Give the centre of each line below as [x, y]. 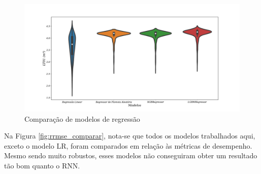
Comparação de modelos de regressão [82, 118]
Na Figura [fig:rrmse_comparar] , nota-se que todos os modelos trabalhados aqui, [130, 136]
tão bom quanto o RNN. [42, 165]
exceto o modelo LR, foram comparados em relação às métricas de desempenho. [128, 145]
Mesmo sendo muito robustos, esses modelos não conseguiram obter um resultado [131, 155]
